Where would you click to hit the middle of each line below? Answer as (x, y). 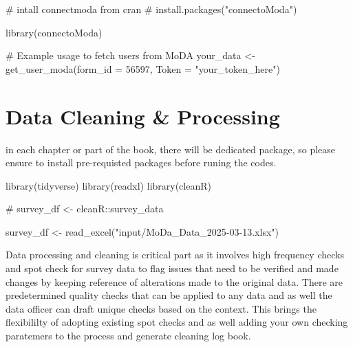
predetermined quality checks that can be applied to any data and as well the (169, 295)
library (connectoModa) (54, 32)
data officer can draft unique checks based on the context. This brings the (161, 308)
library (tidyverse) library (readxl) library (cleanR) (108, 185)
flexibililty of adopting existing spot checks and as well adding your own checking (177, 322)
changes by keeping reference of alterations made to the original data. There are (174, 281)
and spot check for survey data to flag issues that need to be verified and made (172, 268)
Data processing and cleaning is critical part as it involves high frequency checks (175, 255)
